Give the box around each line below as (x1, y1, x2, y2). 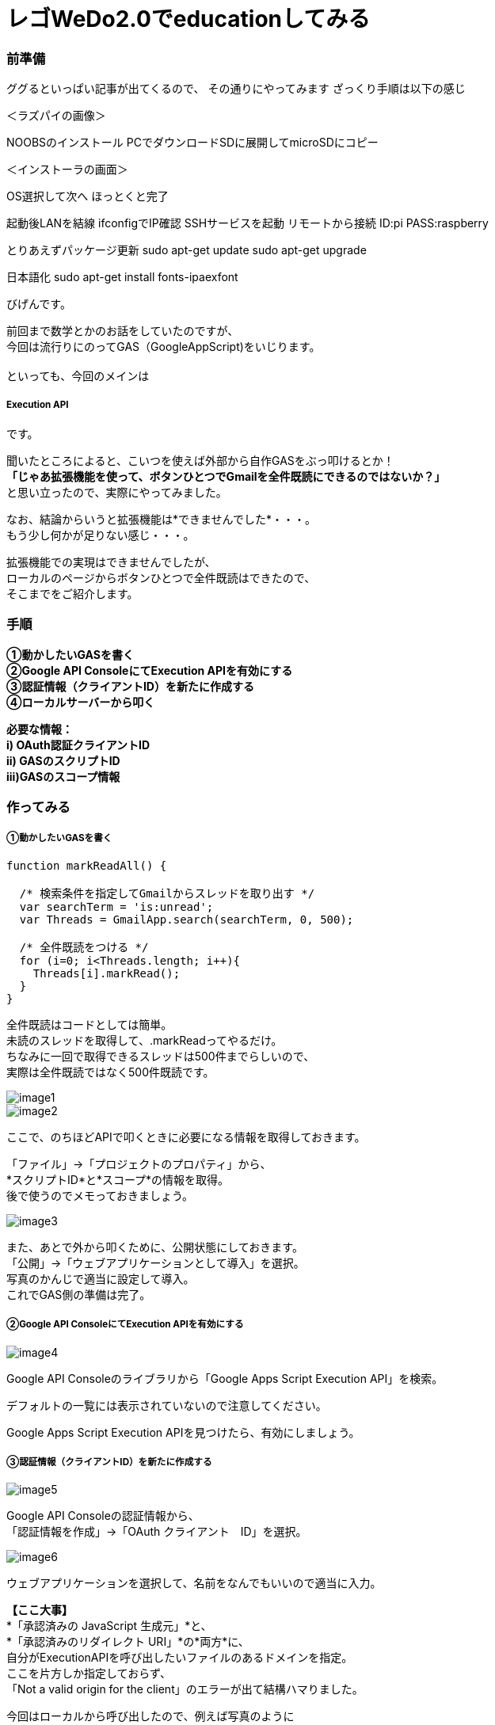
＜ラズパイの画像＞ (6, 109, 106, 123)
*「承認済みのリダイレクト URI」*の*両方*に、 (6, 1635, 249, 1649)
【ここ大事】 (6, 1603, 73, 1617)
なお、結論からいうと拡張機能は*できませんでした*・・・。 (6, 512, 316, 526)
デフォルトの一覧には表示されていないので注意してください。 (6, 1398, 327, 1412)
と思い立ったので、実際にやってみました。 (6, 485, 227, 499)
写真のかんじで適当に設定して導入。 (6, 1271, 195, 1285)
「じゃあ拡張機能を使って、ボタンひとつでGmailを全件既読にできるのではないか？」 (6, 469, 446, 483)
